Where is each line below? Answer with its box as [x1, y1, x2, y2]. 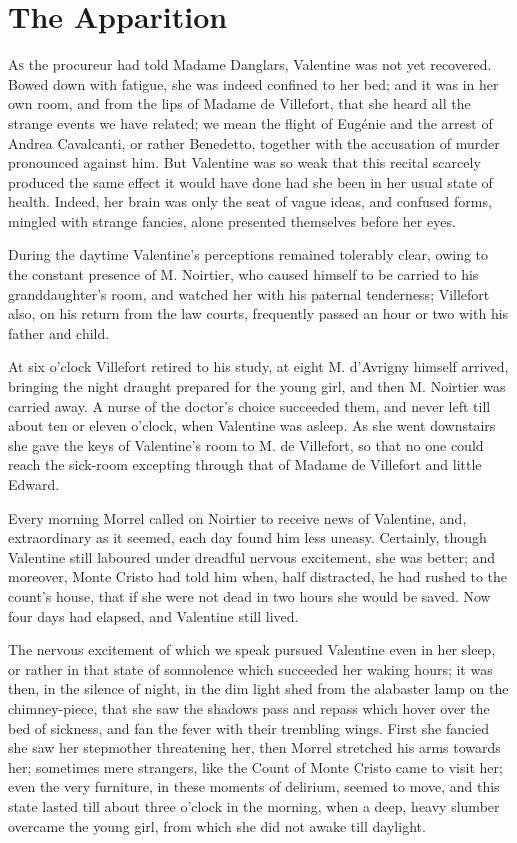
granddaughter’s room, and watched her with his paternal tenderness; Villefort [8, 283, 490, 304]
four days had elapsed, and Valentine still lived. [8, 605, 299, 626]
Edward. [8, 474, 60, 494]
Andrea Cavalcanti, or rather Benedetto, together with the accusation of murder [8, 132, 500, 153]
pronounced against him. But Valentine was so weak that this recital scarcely [8, 152, 481, 173]
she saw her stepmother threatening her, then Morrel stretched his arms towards [8, 737, 501, 758]
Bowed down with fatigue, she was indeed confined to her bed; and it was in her [8, 73, 499, 94]
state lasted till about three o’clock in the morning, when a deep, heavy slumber [8, 795, 500, 816]
